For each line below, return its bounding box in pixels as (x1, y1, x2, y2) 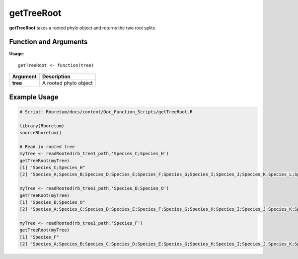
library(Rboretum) (19, 123, 65, 129)
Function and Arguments (9, 38, 88, 46)
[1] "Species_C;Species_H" (19, 165, 85, 170)
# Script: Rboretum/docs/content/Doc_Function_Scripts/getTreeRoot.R (19, 109, 193, 114)
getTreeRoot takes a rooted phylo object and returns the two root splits (9, 25, 155, 31)
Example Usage (9, 92, 59, 101)
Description (42, 73, 71, 80)
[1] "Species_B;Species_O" (19, 199, 85, 205)
